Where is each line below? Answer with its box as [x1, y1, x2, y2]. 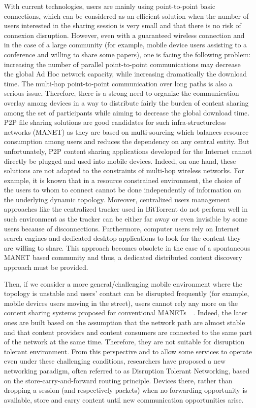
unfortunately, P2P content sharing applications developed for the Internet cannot [4, 146, 252, 156]
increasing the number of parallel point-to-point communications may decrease [4, 59, 241, 69]
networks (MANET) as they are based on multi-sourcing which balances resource [4, 126, 249, 137]
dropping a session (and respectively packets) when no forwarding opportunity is [4, 385, 247, 395]
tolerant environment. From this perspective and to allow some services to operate [4, 346, 252, 356]
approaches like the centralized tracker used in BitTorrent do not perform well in [4, 204, 248, 214]
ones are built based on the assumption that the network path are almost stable [4, 317, 245, 327]
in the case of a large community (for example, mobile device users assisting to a [4, 39, 247, 50]
